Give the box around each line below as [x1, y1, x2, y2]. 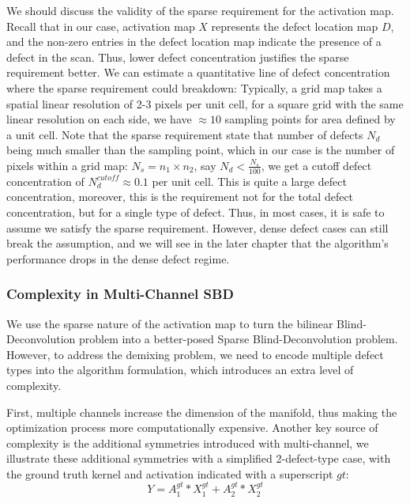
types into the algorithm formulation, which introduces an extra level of [6, 361, 354, 378]
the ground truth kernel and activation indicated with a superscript [6, 465, 333, 482]
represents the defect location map [211, 17, 378, 34]
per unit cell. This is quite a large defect [152, 172, 347, 189]
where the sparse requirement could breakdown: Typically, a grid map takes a [6, 79, 382, 96]
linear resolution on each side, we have [6, 111, 192, 127]
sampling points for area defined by [224, 111, 396, 127]
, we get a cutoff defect [261, 157, 372, 173]
